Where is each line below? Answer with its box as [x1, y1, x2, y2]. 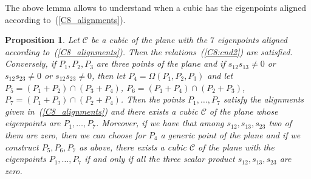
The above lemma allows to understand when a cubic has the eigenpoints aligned [5, 1, 307, 13]
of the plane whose [209, 104, 278, 117]
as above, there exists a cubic [79, 140, 186, 153]
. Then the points [120, 93, 185, 106]
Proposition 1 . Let [5, 33, 80, 46]
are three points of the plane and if [96, 57, 225, 70]
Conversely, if [5, 57, 56, 70]
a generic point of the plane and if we [160, 128, 301, 141]
